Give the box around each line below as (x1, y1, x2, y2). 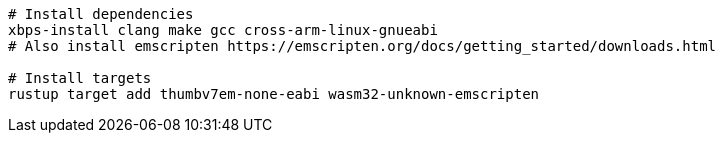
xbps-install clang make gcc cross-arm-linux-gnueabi (8, 22, 438, 38)
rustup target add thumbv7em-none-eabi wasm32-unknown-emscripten (8, 86, 540, 102)
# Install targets (8, 70, 152, 86)
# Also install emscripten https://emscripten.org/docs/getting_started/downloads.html (8, 38, 717, 54)
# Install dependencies (8, 6, 194, 22)
